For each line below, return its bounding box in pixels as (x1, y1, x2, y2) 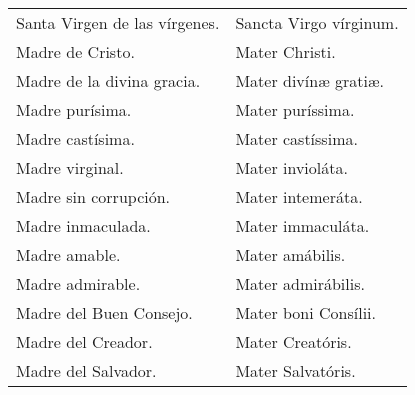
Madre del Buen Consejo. (16, 301, 193, 324)
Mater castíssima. (235, 127, 358, 150)
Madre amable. (16, 243, 121, 266)
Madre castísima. (16, 127, 135, 150)
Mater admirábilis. (235, 272, 365, 295)
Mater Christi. (235, 40, 336, 63)
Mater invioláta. (235, 156, 348, 179)
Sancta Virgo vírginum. (235, 11, 399, 34)
